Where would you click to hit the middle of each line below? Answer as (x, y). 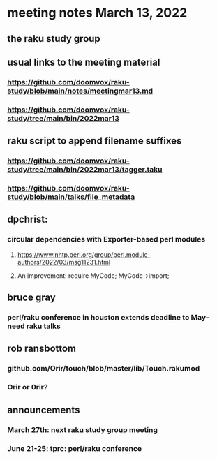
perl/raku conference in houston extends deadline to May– (108, 318)
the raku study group (54, 39)
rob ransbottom (42, 349)
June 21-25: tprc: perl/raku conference (75, 448)
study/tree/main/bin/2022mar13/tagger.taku (85, 170)
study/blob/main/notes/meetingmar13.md (80, 91)
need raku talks (34, 326)
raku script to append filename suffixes (95, 141)
